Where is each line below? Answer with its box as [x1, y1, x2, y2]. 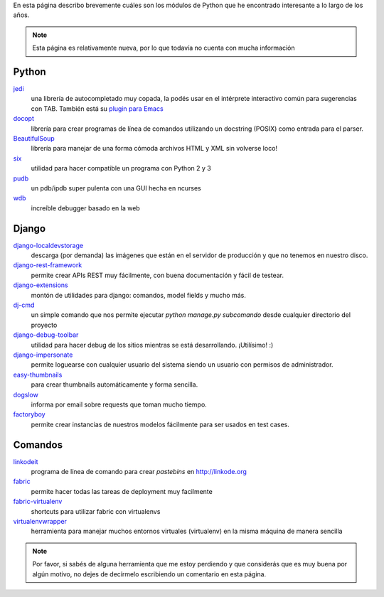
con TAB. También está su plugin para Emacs [31, 104, 164, 113]
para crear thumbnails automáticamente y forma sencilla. [31, 380, 198, 389]
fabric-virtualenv [13, 497, 63, 506]
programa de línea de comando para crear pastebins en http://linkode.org [31, 468, 247, 475]
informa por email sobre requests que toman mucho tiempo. [31, 400, 208, 409]
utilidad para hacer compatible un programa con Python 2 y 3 [31, 164, 211, 173]
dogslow [13, 390, 38, 399]
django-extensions [13, 281, 68, 289]
